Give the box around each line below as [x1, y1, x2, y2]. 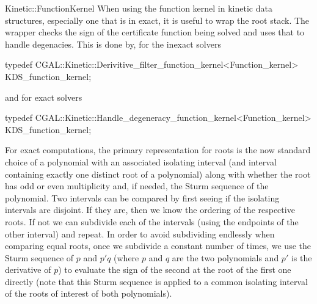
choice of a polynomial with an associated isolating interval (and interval [5, 155, 277, 168]
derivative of [5, 263, 51, 276]
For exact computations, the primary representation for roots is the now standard [5, 143, 311, 156]
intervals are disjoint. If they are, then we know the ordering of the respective [5, 203, 295, 216]
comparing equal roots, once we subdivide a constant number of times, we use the [5, 239, 311, 252]
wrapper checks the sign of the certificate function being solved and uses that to [5, 26, 305, 38]
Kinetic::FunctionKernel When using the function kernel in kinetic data [5, 2, 272, 14]
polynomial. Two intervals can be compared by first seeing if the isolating [5, 191, 280, 204]
